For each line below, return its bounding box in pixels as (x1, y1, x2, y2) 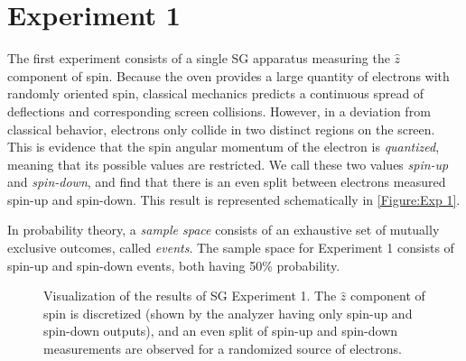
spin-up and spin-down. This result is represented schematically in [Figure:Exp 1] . (7, 190, 461, 208)
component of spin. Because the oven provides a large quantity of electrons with (7, 66, 450, 85)
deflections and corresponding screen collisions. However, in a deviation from (7, 101, 431, 120)
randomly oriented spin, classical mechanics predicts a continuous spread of (7, 84, 424, 103)
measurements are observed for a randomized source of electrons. (43, 339, 402, 358)
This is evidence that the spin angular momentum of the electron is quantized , (7, 137, 440, 156)
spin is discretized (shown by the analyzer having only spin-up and (43, 303, 413, 322)
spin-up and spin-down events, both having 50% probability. (7, 255, 340, 274)
